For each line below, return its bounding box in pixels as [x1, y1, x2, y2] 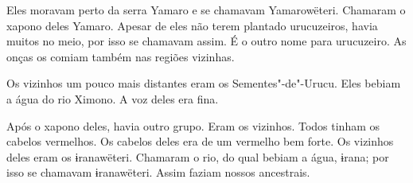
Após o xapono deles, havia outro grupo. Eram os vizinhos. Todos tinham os [6, 117, 380, 134]
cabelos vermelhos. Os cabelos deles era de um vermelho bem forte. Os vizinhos [6, 133, 394, 150]
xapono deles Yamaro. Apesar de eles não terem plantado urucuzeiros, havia [6, 17, 378, 33]
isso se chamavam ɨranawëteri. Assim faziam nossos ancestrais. [6, 164, 310, 181]
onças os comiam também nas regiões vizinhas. [6, 48, 235, 64]
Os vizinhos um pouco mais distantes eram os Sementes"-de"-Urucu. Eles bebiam [6, 75, 401, 91]
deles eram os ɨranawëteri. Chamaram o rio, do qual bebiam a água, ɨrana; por [6, 148, 389, 165]
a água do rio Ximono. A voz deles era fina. [6, 90, 219, 107]
